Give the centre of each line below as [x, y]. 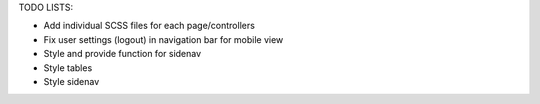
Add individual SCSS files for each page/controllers [149, 26]
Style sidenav [71, 81]
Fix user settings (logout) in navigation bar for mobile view [163, 39]
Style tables [68, 67]
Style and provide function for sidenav [122, 54]
